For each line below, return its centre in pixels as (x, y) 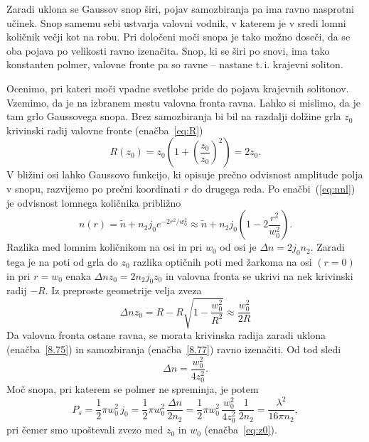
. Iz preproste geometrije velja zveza (123, 290)
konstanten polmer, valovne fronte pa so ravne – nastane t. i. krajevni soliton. (175, 64)
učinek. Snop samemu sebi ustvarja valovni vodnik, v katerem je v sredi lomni (176, 22)
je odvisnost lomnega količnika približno (94, 202)
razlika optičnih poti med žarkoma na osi (223, 261)
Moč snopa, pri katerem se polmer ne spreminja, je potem (133, 388)
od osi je (238, 247)
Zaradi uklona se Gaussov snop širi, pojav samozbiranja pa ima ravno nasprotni (180, 9)
